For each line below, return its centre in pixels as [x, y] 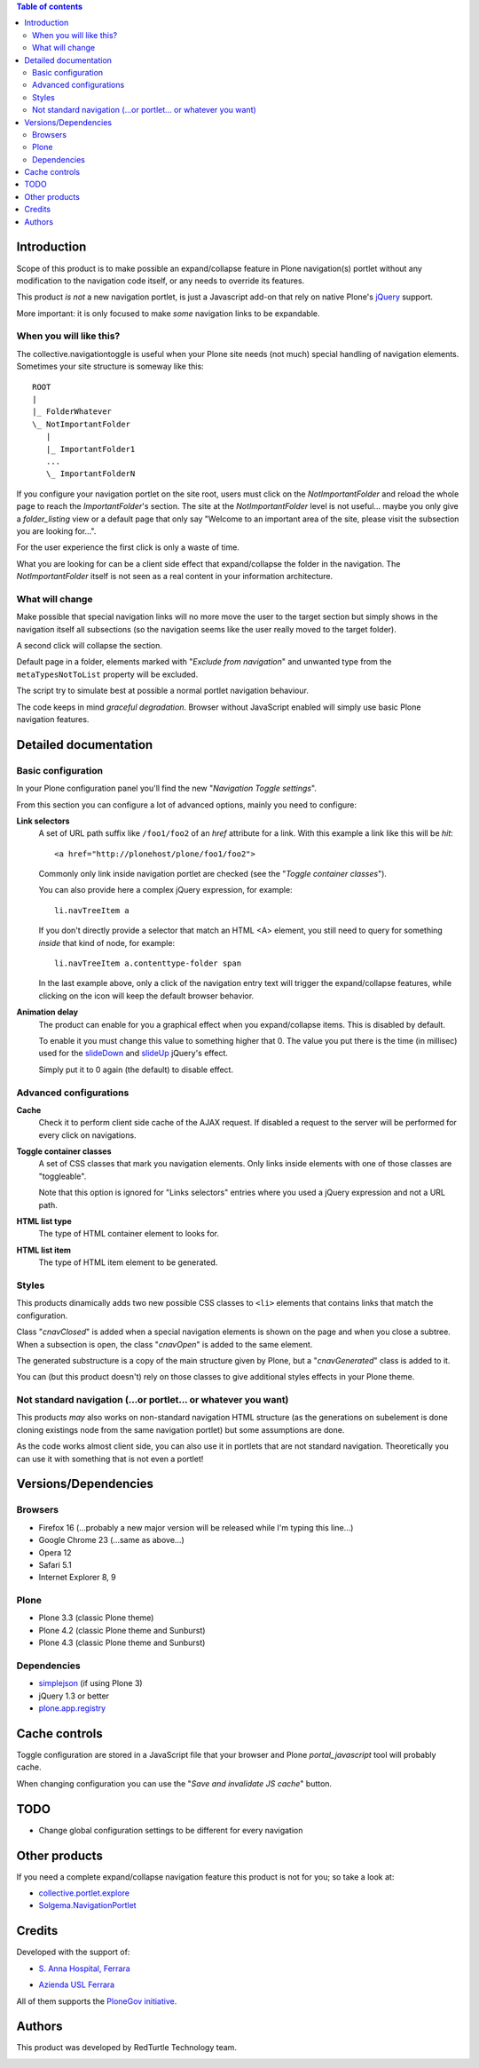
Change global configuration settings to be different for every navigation [171, 1830]
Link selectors [43, 821]
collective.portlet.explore [84, 1893]
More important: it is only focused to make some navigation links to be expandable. [168, 313]
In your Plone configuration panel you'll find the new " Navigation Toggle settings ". [166, 788]
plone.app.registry [72, 1708]
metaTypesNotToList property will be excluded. [107, 674]
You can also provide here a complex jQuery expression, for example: [165, 890]
